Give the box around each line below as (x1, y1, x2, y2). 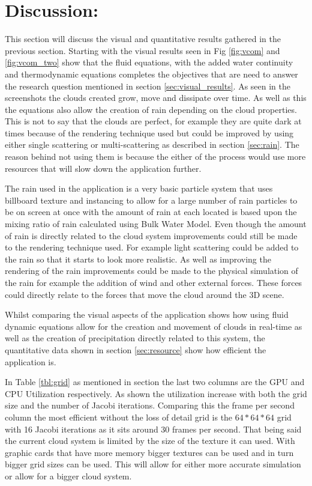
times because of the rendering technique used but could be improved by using (5, 126, 294, 139)
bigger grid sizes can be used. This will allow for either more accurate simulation (5, 458, 301, 470)
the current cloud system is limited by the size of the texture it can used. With (5, 434, 295, 447)
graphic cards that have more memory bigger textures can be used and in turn (5, 446, 294, 458)
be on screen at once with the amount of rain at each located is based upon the (5, 205, 297, 218)
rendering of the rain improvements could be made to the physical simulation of (5, 264, 298, 277)
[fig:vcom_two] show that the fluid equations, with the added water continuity (5, 56, 293, 68)
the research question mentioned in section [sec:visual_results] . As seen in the (5, 79, 291, 92)
